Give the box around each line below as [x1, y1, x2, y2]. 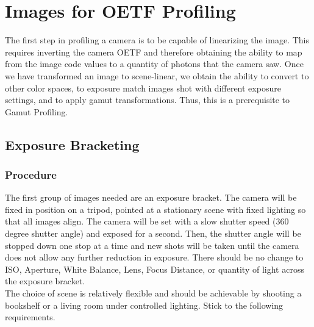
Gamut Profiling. [5, 105, 68, 118]
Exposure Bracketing [5, 135, 140, 154]
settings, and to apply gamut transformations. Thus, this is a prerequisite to [5, 93, 290, 106]
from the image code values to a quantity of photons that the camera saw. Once [5, 57, 304, 70]
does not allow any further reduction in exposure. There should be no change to [5, 251, 304, 264]
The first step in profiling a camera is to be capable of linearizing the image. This [5, 34, 309, 46]
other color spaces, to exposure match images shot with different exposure [5, 81, 281, 94]
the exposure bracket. [5, 275, 85, 287]
